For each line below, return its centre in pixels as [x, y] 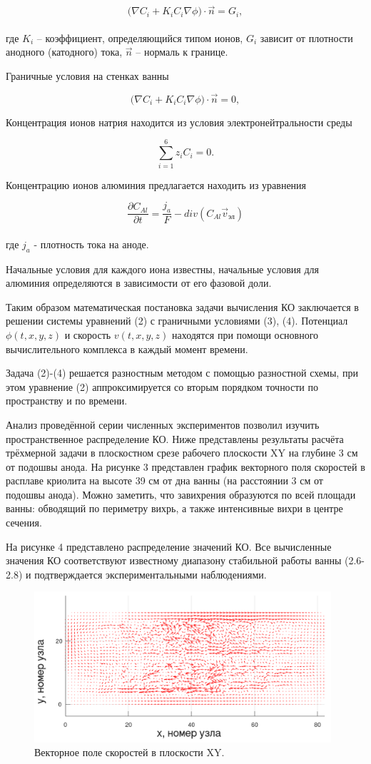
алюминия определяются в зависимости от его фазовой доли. [139, 283]
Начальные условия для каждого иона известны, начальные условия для [162, 269]
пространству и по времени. [67, 401]
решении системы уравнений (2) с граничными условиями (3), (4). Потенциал [177, 321]
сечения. [24, 523]
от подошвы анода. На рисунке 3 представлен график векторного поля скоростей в [185, 466]
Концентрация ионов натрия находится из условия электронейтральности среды [179, 122]
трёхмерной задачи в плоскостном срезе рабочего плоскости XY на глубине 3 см [182, 453]
